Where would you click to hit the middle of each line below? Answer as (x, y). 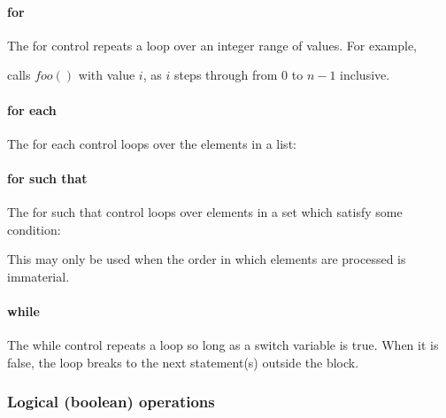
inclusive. (365, 75)
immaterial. (38, 276)
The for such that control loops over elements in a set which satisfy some (205, 212)
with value (107, 75)
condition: (34, 229)
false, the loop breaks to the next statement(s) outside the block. (183, 362)
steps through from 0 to (238, 75)
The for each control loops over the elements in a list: (152, 143)
